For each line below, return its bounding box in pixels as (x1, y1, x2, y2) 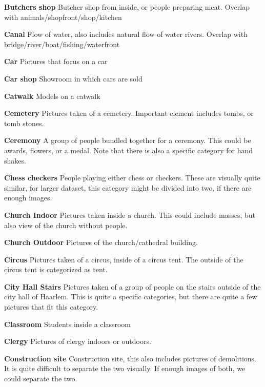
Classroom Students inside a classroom (4, 318, 131, 329)
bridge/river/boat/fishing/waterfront (4, 38, 120, 49)
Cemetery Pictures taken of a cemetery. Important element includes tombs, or (4, 108, 254, 118)
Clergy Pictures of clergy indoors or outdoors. (4, 336, 151, 347)
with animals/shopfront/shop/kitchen (4, 11, 122, 22)
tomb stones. (4, 117, 44, 128)
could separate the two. (4, 373, 77, 384)
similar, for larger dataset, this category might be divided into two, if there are (4, 182, 252, 193)
